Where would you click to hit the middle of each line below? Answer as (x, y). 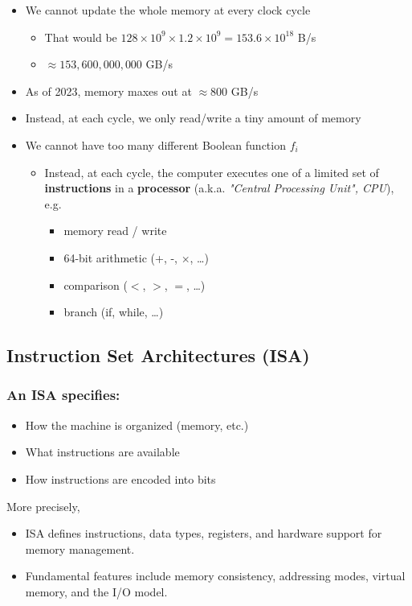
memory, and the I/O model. (96, 591)
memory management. (80, 548)
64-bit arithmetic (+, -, (120, 257)
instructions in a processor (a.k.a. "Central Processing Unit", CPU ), (219, 188)
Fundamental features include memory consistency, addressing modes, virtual (215, 576)
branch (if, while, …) (114, 312)
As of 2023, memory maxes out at (108, 91)
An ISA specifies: (63, 395)
